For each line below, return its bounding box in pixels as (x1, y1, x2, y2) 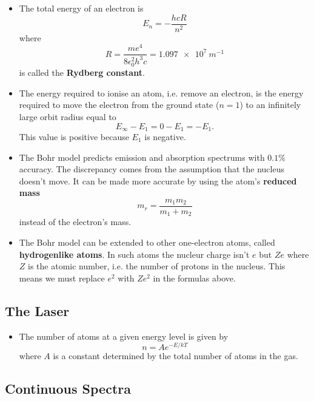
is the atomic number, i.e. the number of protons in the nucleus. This (28, 260, 286, 272)
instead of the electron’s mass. (19, 215, 132, 228)
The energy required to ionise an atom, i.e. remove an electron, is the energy (19, 86, 304, 99)
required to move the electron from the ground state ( (19, 98, 219, 111)
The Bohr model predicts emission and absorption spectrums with (19, 150, 265, 163)
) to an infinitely (239, 98, 301, 111)
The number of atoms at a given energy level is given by (19, 329, 229, 342)
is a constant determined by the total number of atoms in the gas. (53, 349, 298, 362)
